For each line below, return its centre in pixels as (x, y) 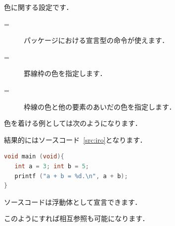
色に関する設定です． (39, 7)
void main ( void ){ (34, 157)
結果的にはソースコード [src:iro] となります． (75, 139)
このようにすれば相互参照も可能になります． (77, 218)
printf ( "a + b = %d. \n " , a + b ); (71, 176)
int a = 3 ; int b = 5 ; (52, 166)
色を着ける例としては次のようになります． (73, 123)
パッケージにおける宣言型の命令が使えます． (96, 40)
